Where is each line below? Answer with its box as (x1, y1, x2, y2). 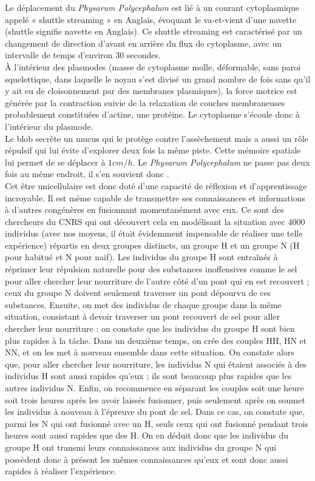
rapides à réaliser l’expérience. (5, 465, 117, 477)
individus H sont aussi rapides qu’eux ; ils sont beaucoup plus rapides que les (5, 369, 292, 382)
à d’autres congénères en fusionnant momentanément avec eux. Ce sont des (5, 203, 284, 216)
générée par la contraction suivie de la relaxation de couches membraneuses (5, 96, 285, 109)
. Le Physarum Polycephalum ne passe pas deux (132, 155, 310, 168)
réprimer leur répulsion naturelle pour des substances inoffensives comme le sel (5, 263, 297, 275)
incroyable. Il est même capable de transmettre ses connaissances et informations (5, 191, 305, 204)
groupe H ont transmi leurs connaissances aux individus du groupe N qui (5, 440, 277, 453)
